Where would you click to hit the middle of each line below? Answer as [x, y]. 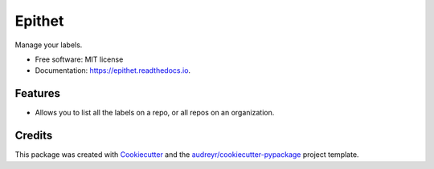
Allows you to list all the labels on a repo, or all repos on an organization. [155, 113]
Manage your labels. [49, 45]
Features [37, 93]
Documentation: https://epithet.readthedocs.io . [113, 70]
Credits [34, 136]
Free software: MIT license [79, 59]
